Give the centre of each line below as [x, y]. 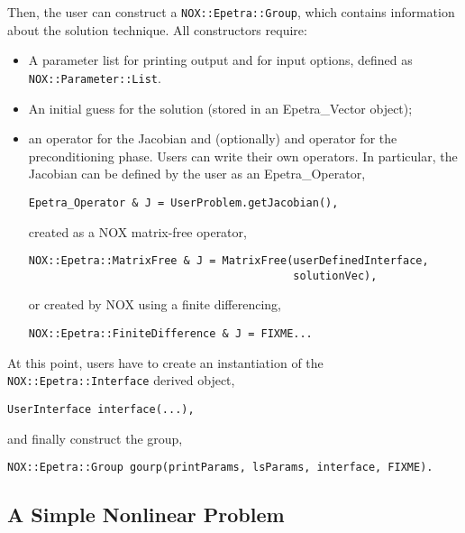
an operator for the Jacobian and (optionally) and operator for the [213, 138]
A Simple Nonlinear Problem [146, 515]
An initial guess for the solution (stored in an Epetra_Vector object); [220, 108]
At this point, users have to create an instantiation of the [165, 362]
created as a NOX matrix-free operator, [137, 231]
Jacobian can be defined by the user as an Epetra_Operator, [197, 174]
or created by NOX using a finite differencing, [155, 304]
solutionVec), [335, 276]
